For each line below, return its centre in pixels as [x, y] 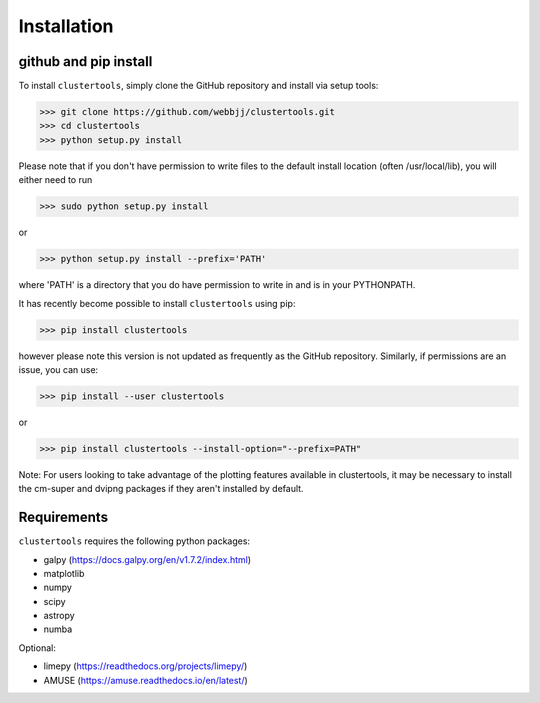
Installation [66, 26]
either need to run [55, 180]
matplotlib [64, 573]
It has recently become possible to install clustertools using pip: [157, 303]
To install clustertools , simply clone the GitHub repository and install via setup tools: [198, 86]
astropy [59, 616]
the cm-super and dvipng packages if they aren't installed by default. [161, 489]
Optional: [37, 647]
